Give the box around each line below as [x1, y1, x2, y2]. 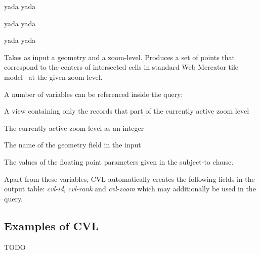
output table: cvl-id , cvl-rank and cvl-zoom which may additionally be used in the [4, 183, 256, 194]
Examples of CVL [4, 218, 99, 233]
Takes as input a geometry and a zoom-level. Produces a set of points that [4, 52, 235, 62]
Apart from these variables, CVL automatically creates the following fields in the [4, 173, 255, 184]
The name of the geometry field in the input [4, 139, 141, 150]
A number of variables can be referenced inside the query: [4, 88, 183, 99]
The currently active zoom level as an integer [4, 122, 144, 133]
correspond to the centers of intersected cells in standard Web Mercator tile [4, 62, 239, 72]
